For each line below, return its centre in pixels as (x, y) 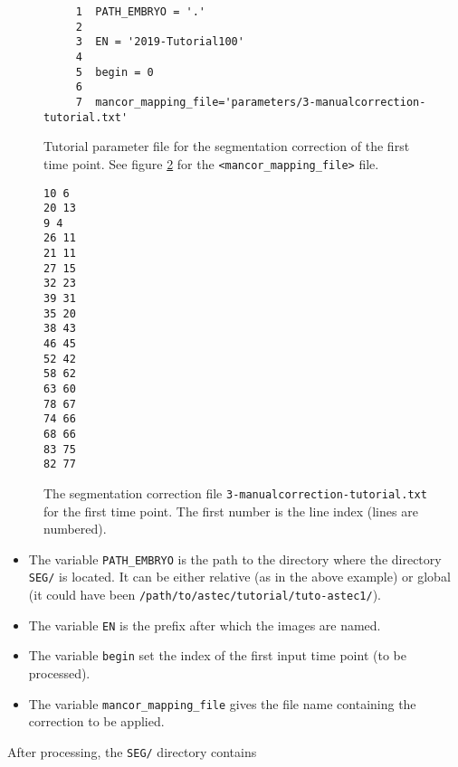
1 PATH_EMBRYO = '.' (140, 12)
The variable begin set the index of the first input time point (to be (217, 655)
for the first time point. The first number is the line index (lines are (231, 511)
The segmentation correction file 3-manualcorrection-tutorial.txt (235, 492)
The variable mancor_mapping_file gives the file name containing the (222, 703)
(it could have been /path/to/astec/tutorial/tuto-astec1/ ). (205, 595)
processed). (59, 673)
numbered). (75, 529)
